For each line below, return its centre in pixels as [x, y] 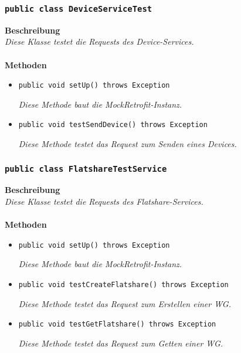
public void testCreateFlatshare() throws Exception [123, 285]
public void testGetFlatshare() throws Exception [117, 324]
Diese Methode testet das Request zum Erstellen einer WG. [125, 303]
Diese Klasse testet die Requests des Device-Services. [99, 41]
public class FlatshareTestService [86, 169]
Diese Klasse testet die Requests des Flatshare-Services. [104, 202]
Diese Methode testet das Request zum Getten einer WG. [121, 343]
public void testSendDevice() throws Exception [113, 125]
